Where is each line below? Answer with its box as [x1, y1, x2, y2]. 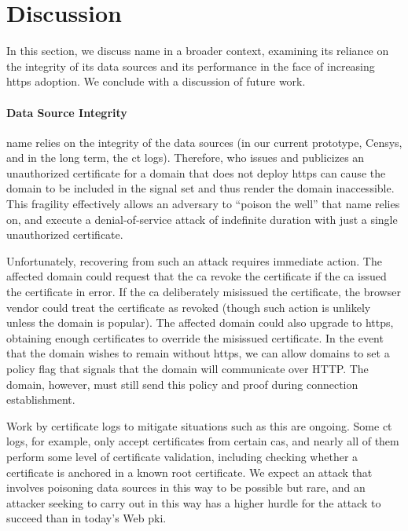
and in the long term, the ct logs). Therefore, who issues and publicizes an [6, 149, 365, 166]
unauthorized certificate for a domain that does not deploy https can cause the [6, 164, 386, 181]
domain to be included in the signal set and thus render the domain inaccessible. [6, 180, 395, 196]
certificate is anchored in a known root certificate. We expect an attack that [6, 463, 373, 480]
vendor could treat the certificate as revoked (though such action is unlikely [6, 298, 371, 315]
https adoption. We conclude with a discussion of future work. [6, 73, 306, 90]
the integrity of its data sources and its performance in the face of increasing [6, 57, 375, 74]
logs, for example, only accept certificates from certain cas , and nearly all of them [6, 433, 399, 449]
